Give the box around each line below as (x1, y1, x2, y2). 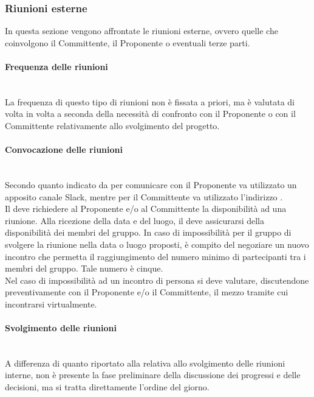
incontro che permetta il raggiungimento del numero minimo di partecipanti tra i (5, 250, 306, 262)
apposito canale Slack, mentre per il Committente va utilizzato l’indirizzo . (5, 190, 283, 203)
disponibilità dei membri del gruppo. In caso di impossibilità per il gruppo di (5, 226, 292, 239)
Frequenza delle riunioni (5, 60, 108, 72)
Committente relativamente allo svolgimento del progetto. (5, 119, 220, 132)
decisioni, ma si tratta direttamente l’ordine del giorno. (5, 381, 210, 393)
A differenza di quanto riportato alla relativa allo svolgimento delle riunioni (5, 356, 285, 369)
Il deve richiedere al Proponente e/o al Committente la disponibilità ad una (5, 202, 287, 215)
